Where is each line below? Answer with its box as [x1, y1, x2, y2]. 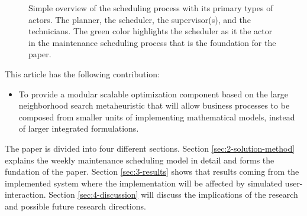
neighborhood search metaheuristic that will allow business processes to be [18, 99, 290, 112]
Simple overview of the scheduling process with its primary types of [28, 2, 273, 14]
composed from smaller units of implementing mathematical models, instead [18, 110, 295, 123]
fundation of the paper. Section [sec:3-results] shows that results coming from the [5, 165, 299, 178]
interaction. [5, 188, 46, 201]
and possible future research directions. [5, 199, 146, 212]
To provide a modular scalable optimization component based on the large [18, 87, 289, 100]
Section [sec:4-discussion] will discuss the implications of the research [49, 188, 298, 201]
